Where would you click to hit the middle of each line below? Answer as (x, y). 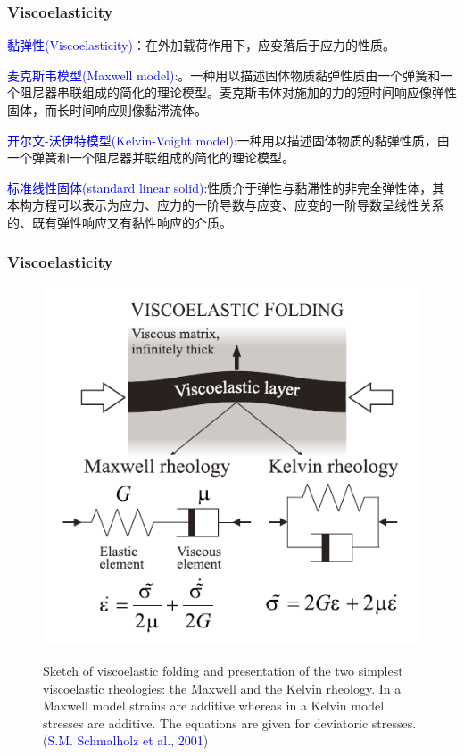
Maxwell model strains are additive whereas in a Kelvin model (214, 706)
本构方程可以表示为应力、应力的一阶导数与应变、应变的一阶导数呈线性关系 (226, 205)
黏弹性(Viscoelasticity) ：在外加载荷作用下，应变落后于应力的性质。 (201, 45)
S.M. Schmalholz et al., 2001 (125, 740)
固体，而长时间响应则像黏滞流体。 (107, 110)
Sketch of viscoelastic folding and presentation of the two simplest (223, 670)
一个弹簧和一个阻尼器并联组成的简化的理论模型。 (151, 158)
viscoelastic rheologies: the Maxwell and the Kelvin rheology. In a (222, 688)
